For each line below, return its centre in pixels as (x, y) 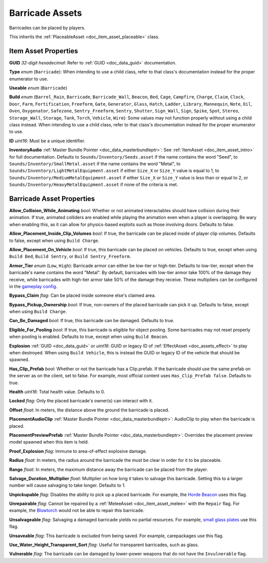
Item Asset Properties (44, 51)
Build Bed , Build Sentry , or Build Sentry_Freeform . (70, 256)
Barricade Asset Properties (52, 198)
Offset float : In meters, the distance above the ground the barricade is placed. (89, 410)
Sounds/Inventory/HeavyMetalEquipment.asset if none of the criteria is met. (94, 185)
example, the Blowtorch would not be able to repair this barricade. (77, 510)
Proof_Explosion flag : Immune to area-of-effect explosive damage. (78, 451)
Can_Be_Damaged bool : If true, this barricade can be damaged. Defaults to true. (92, 321)
